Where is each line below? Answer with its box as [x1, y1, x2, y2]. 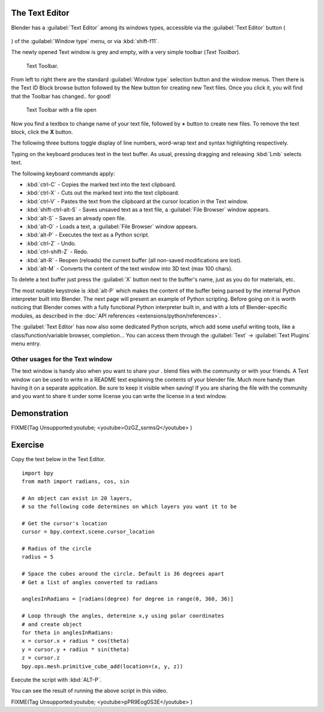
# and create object [22, 621, 82, 627]
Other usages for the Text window [11, 355, 112, 363]
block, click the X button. [11, 128, 73, 136]
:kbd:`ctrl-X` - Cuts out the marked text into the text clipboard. [26, 189, 180, 196]
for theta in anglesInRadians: [22, 629, 114, 636]
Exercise [11, 440, 44, 450]
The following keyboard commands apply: [11, 170, 115, 177]
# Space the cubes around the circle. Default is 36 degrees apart [22, 570, 224, 578]
